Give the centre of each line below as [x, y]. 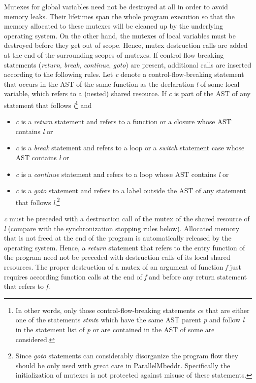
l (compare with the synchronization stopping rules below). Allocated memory [122, 228]
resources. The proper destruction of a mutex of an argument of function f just [123, 266]
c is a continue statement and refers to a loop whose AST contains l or [122, 174]
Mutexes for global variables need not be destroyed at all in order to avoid [116, 6]
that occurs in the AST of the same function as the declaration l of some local [122, 84]
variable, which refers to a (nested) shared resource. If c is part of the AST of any [127, 93]
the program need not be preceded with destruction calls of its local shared [117, 257]
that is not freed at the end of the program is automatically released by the [118, 238]
